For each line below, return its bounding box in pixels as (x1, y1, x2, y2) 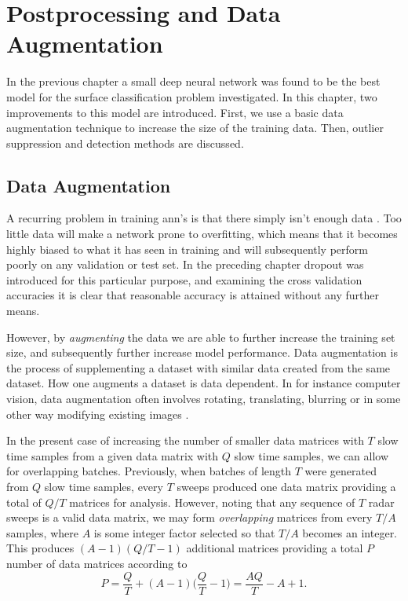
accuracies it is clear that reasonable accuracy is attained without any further (6, 287, 379, 303)
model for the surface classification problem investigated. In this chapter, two (6, 88, 377, 104)
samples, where (6, 524, 78, 541)
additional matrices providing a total (186, 540, 363, 556)
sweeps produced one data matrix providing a (177, 478, 396, 494)
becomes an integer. (302, 524, 398, 541)
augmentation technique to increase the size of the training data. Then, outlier (6, 119, 384, 136)
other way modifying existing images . (6, 405, 189, 422)
